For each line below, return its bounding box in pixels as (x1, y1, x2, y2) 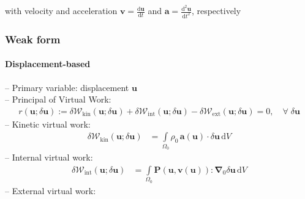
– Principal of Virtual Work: (5, 93, 111, 106)
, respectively (191, 4, 241, 17)
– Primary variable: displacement (5, 81, 129, 93)
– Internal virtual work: (5, 151, 93, 164)
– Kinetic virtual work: (5, 117, 91, 130)
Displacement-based (5, 57, 91, 70)
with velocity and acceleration (5, 4, 118, 17)
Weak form (5, 31, 61, 46)
